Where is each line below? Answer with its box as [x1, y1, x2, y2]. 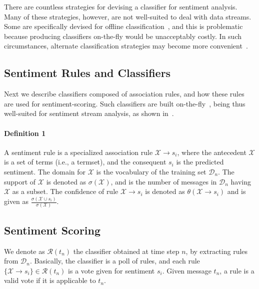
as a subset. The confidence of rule [12, 186, 118, 196]
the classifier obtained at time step [73, 245, 179, 256]
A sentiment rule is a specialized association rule [4, 146, 153, 157]
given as [4, 196, 29, 206]
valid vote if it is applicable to [4, 275, 96, 285]
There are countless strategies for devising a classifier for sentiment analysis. [4, 1, 237, 11]
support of [4, 176, 36, 186]
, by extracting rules [185, 245, 248, 256]
